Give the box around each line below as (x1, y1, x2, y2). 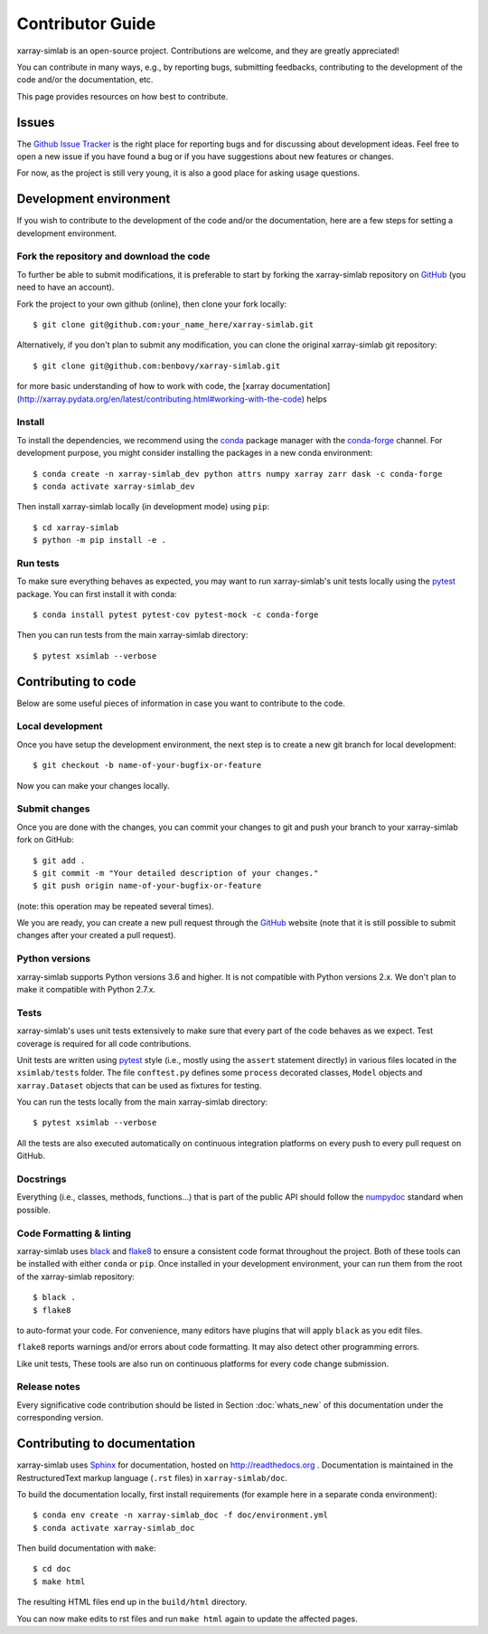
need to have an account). (16, 281, 115, 293)
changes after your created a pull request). (16, 930, 176, 941)
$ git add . (33, 855, 86, 866)
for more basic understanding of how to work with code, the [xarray (16, 381, 270, 392)
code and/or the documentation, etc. (16, 74, 154, 85)
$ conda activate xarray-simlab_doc (33, 1523, 195, 1533)
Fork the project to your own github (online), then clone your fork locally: (16, 299, 287, 309)
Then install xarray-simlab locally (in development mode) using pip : (16, 501, 270, 512)
